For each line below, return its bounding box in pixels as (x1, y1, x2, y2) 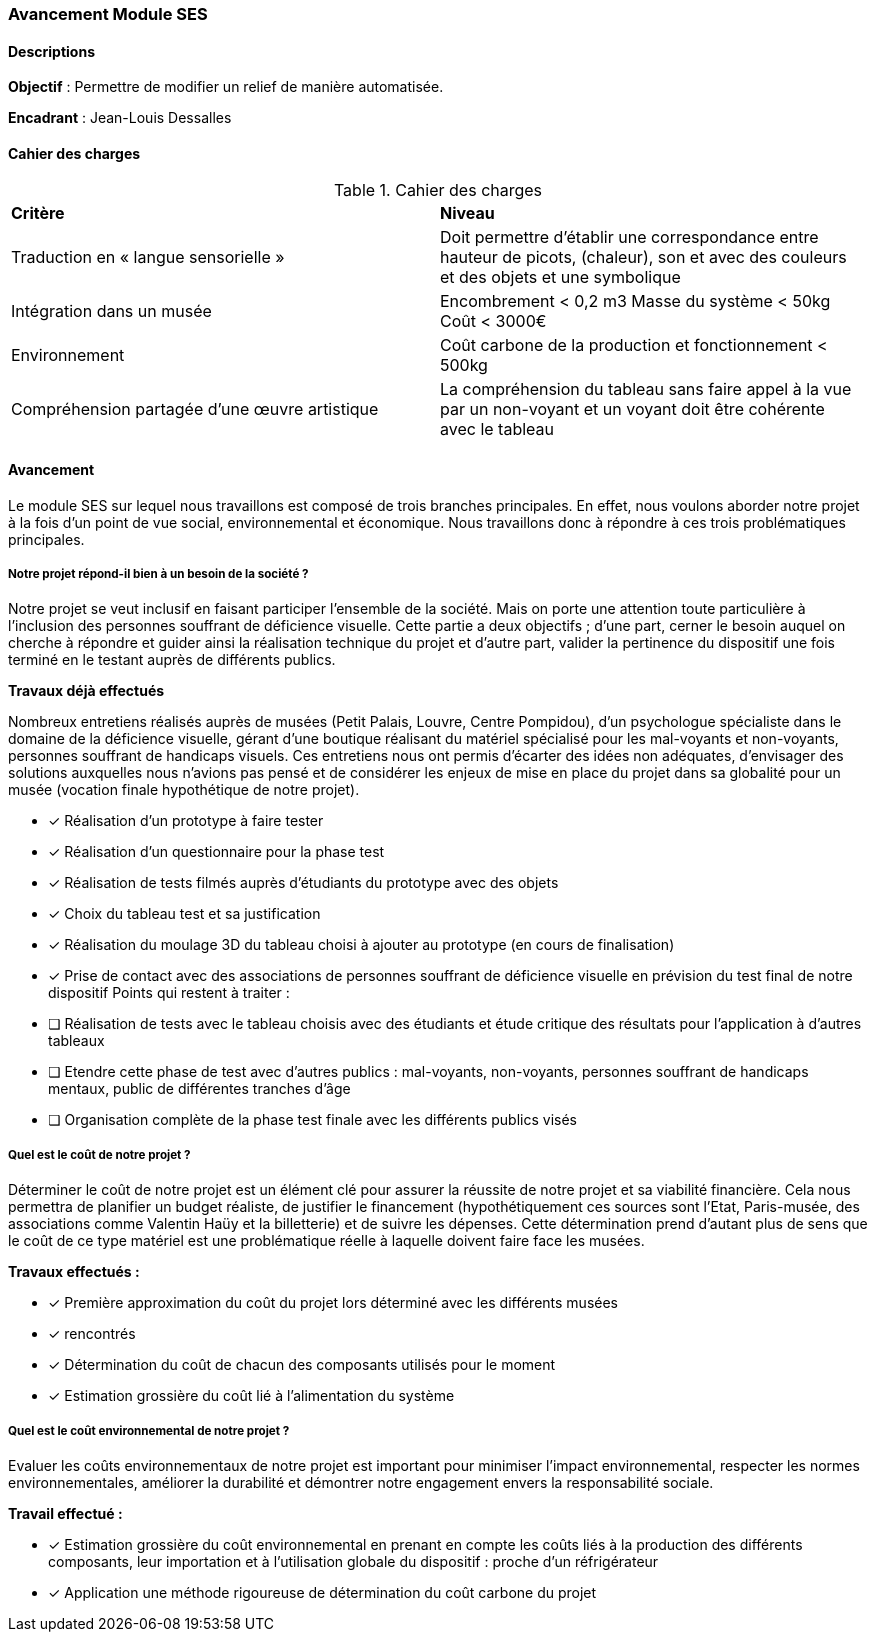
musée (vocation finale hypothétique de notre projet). (8, 781, 360, 799)
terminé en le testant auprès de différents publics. (8, 651, 336, 669)
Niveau (440, 203, 495, 224)
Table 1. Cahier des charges (333, 180, 543, 201)
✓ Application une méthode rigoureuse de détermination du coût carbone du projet (48, 1584, 597, 1601)
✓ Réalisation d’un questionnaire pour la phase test (48, 843, 385, 861)
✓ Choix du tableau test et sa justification (48, 905, 321, 923)
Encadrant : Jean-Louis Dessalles (8, 109, 232, 127)
